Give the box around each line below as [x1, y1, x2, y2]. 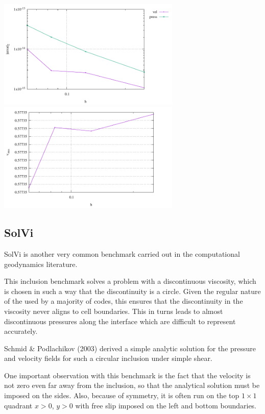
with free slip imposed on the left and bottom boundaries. [75, 400, 256, 410]
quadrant [4, 400, 33, 410]
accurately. [4, 326, 38, 336]
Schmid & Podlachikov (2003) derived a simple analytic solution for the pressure [4, 343, 256, 353]
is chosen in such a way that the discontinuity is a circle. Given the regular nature [4, 285, 261, 296]
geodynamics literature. [4, 258, 78, 269]
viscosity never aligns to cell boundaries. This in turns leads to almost [4, 305, 223, 316]
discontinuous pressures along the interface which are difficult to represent [4, 315, 236, 326]
